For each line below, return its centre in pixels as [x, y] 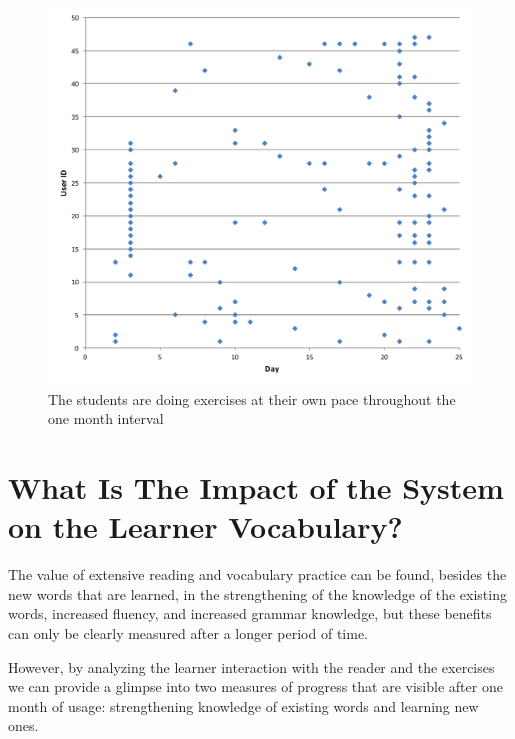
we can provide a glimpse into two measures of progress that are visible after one [255, 686]
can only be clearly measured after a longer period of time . [188, 633]
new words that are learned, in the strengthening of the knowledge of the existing [257, 593]
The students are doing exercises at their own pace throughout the [252, 398]
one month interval [106, 418]
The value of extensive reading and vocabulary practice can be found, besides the [257, 574]
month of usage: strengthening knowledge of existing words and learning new [243, 705]
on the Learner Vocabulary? [205, 526]
